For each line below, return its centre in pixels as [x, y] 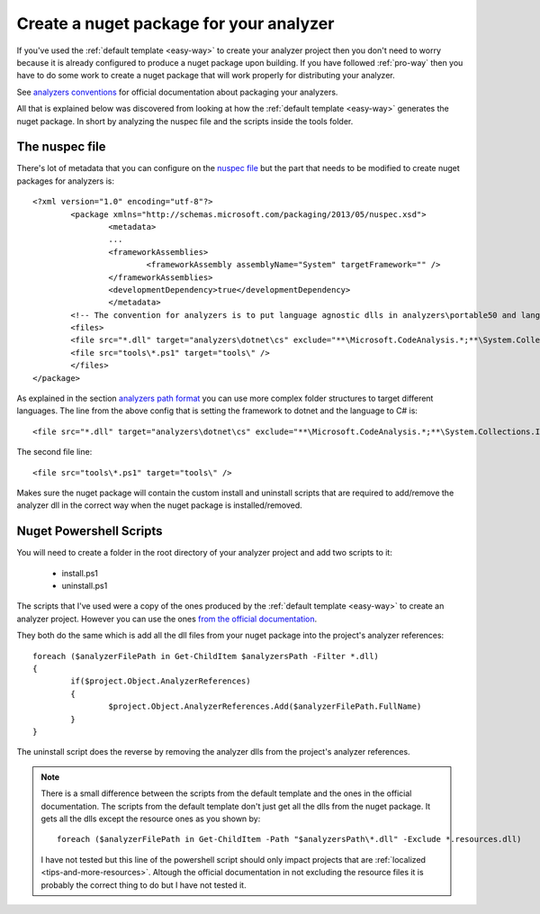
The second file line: [54, 452]
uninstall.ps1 [85, 586]
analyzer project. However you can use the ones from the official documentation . [167, 619]
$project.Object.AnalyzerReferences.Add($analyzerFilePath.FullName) [265, 706]
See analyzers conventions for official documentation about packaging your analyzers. [177, 92]
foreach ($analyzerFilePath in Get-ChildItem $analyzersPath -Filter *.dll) [206, 656]
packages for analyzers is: [65, 181]
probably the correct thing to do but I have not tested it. [144, 885]
